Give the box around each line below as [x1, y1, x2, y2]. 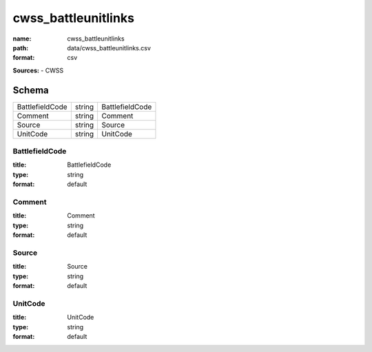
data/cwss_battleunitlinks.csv [67, 43, 152, 52]
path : [12, 43, 29, 52]
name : [12, 34, 32, 43]
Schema [12, 84, 50, 96]
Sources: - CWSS [12, 66, 64, 74]
